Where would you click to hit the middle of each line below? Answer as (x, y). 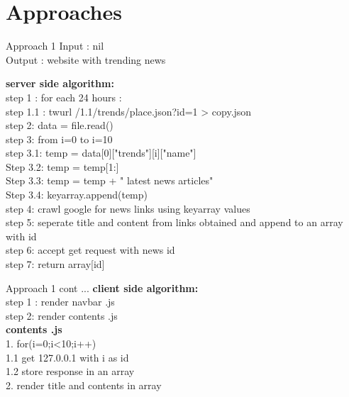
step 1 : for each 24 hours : (64, 97)
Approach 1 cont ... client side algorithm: (102, 287)
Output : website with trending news (86, 59)
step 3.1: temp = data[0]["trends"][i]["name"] (101, 153)
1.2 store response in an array (70, 371)
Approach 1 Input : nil (55, 46)
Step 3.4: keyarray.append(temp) (77, 195)
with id (21, 236)
